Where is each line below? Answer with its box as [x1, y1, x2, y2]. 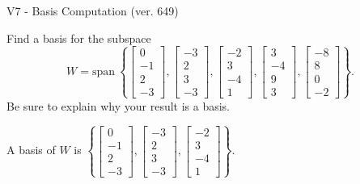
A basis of [6, 141, 56, 158]
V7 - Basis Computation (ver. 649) [6, 2, 179, 19]
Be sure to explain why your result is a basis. [6, 97, 231, 114]
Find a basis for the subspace [6, 29, 151, 46]
